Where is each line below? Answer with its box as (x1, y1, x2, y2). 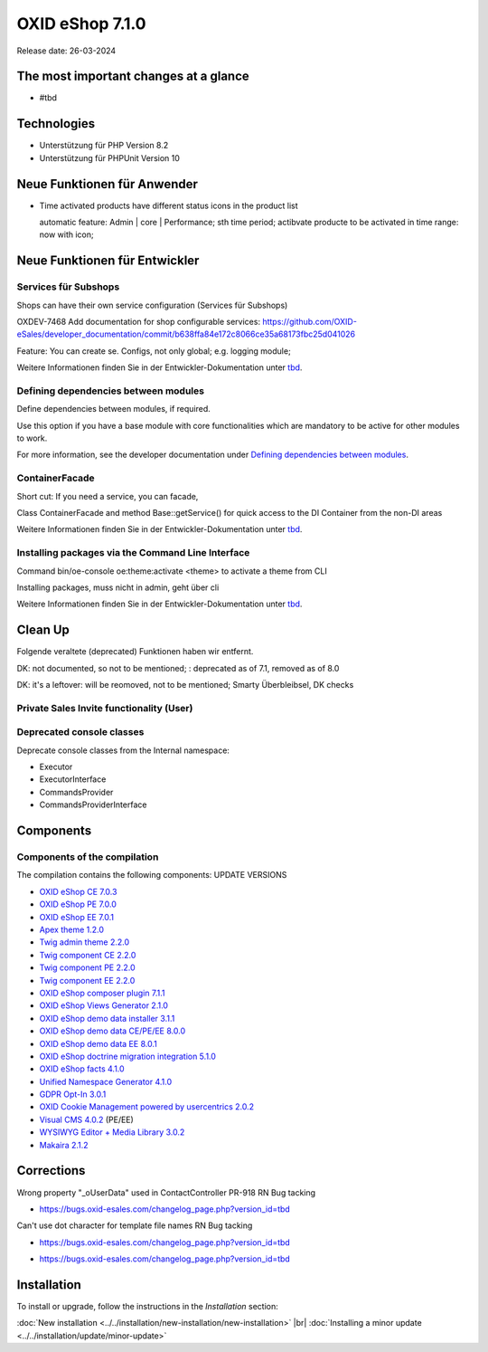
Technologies (16, 116, 96, 131)
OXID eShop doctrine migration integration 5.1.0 (39, 1051, 217, 1062)
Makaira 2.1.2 (39, 1139, 89, 1150)
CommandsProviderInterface (39, 799, 147, 810)
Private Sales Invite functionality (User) (16, 701, 193, 714)
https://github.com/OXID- (262, 316, 357, 327)
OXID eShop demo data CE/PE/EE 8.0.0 (39, 1025, 185, 1036)
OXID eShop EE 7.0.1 (39, 911, 115, 922)
